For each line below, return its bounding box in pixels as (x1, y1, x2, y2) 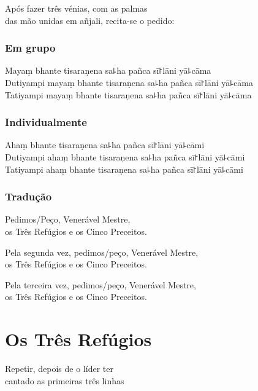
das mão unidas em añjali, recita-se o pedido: (5, 14, 175, 26)
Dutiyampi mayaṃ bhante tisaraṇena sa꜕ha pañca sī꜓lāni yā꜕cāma (5, 76, 253, 89)
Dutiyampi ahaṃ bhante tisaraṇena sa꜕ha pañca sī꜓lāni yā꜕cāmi (5, 151, 245, 163)
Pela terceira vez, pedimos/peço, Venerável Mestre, (5, 278, 196, 291)
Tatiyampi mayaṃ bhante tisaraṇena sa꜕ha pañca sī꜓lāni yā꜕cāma (5, 88, 252, 101)
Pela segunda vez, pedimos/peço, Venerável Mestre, (5, 245, 199, 258)
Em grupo (5, 40, 56, 55)
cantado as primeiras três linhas (5, 374, 124, 387)
